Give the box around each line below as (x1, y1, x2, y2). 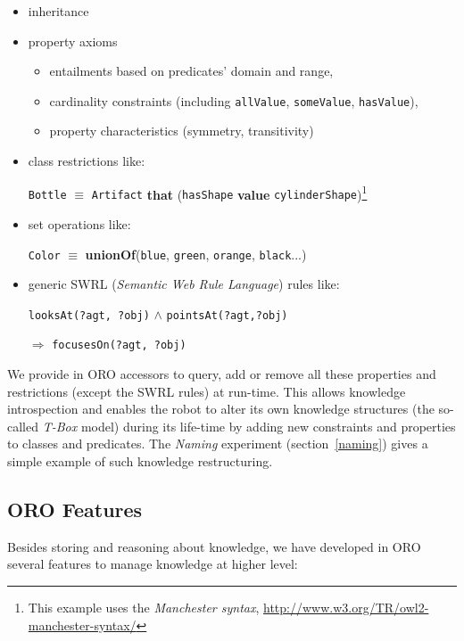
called (7, 416, 38, 435)
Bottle (28, 189, 67, 202)
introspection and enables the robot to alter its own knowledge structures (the (7, 399, 435, 418)
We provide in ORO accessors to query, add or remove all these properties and (7, 365, 436, 383)
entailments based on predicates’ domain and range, (49, 62, 334, 80)
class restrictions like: (28, 152, 145, 170)
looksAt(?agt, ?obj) (28, 308, 150, 322)
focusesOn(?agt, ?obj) (52, 339, 186, 352)
